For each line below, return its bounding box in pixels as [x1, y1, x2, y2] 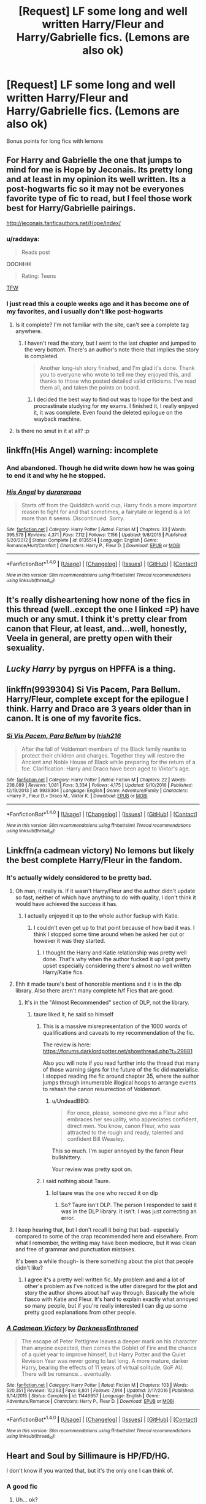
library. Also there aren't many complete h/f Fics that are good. [15, 987, 174, 994]
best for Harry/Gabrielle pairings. [6, 203, 136, 213]
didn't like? [15, 1264, 43, 1272]
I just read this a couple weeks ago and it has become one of [6, 299, 189, 308]
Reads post [21, 248, 50, 256]
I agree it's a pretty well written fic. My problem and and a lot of [24, 1276, 185, 1283]
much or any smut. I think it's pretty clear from [6, 614, 188, 624]
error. [61, 1214, 75, 1222]
